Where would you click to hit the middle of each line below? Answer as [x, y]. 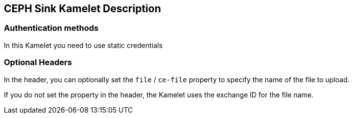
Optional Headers [38, 62]
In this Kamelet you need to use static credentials [83, 45]
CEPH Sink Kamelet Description [82, 9]
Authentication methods [51, 28]
